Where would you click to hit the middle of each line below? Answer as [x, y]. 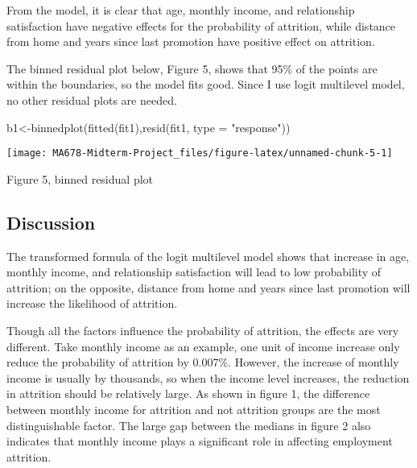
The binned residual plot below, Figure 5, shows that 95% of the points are [192, 68]
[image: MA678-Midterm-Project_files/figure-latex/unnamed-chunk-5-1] [200, 153]
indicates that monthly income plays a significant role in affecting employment [200, 441]
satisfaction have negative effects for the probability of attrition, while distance [201, 25]
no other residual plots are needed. [92, 99]
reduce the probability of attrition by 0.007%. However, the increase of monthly [203, 362]
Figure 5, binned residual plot [80, 178]
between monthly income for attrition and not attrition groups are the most [194, 409]
